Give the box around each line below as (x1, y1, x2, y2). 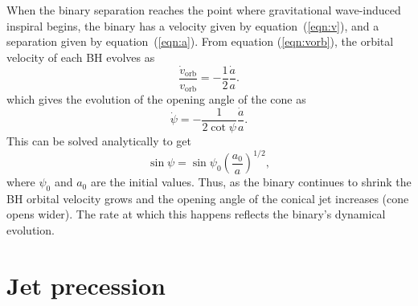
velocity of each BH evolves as (6, 48, 155, 65)
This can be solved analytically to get (6, 132, 191, 149)
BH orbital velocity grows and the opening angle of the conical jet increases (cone (6, 190, 409, 206)
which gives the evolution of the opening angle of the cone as (6, 91, 306, 108)
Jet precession (6, 268, 166, 301)
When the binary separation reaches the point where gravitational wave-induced (6, 2, 401, 18)
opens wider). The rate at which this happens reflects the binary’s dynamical (6, 206, 386, 222)
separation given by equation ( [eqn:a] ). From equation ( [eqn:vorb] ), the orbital (6, 33, 394, 50)
